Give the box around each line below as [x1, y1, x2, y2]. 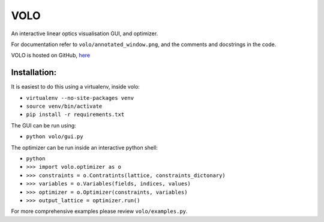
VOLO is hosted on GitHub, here [11, 51, 90, 59]
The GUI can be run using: [11, 121, 76, 129]
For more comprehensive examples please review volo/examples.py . [11, 208, 188, 215]
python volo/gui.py [26, 133, 83, 140]
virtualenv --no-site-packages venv [26, 95, 134, 101]
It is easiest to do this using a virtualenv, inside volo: [11, 83, 140, 90]
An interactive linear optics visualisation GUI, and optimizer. [11, 30, 158, 37]
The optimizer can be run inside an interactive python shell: [11, 144, 158, 151]
